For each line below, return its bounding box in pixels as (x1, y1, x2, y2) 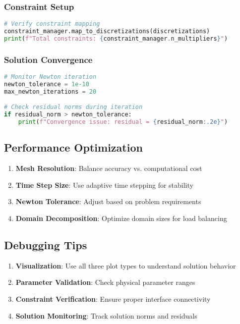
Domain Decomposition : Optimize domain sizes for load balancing (15, 213, 227, 223)
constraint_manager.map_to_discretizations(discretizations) (4, 28, 210, 35)
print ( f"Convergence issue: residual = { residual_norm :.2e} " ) (18, 118, 228, 126)
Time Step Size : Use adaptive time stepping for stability (15, 179, 193, 190)
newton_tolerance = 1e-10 (4, 80, 89, 88)
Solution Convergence (4, 53, 93, 65)
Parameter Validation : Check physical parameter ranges (15, 277, 195, 287)
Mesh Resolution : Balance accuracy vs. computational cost (15, 163, 202, 173)
